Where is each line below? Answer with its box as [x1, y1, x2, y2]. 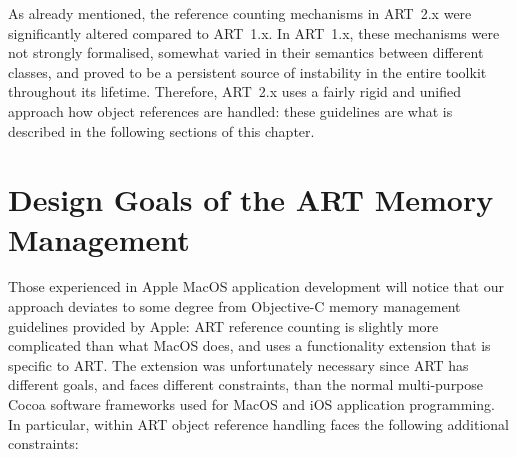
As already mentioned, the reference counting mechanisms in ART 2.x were [8, 3, 472, 23]
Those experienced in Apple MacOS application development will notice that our [8, 276, 505, 297]
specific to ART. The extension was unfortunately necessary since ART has [8, 354, 469, 375]
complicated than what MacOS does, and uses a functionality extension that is [8, 335, 491, 356]
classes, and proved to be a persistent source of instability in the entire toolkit [8, 61, 487, 82]
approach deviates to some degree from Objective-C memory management [8, 296, 461, 317]
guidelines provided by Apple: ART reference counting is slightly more [8, 315, 439, 336]
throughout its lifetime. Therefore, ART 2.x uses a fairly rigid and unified [8, 81, 461, 102]
